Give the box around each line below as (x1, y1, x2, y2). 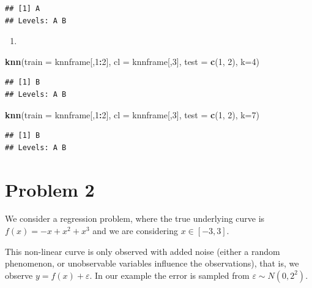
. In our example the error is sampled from (89, 268, 250, 281)
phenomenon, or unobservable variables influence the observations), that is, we (5, 257, 299, 270)
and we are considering (92, 224, 179, 237)
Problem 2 (5, 176, 95, 202)
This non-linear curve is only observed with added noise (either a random (5, 244, 280, 257)
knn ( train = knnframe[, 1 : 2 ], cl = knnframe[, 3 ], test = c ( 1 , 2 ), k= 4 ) (5, 55, 259, 67)
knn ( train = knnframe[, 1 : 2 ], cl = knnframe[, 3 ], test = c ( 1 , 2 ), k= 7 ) (5, 108, 259, 121)
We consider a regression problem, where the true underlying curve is (5, 212, 265, 225)
